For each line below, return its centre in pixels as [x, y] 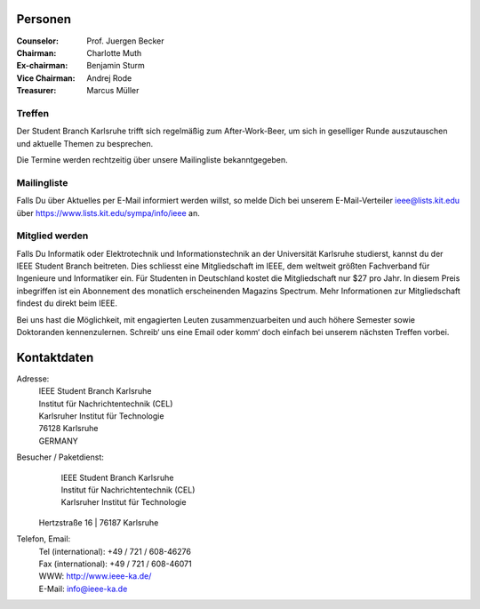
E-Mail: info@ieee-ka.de [83, 589]
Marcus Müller [113, 91]
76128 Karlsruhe [68, 429]
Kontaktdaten [55, 357]
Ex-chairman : [42, 66]
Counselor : [38, 41]
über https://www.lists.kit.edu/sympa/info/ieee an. [108, 212]
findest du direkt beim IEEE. [67, 303]
